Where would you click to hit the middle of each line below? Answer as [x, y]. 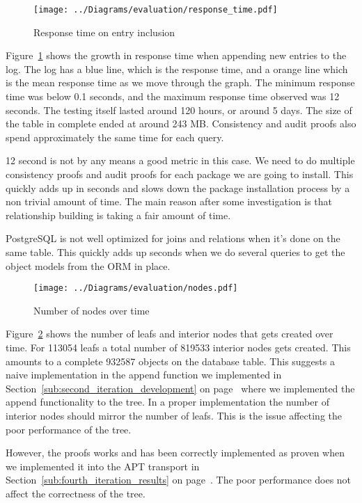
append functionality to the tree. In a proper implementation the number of [167, 402]
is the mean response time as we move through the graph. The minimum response [180, 82]
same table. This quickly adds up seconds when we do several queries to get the [175, 251]
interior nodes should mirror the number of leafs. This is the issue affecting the [174, 415]
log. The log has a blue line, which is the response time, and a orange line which [177, 69]
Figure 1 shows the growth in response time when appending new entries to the [176, 55]
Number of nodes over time [92, 310]
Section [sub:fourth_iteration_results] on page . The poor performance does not [179, 480]
